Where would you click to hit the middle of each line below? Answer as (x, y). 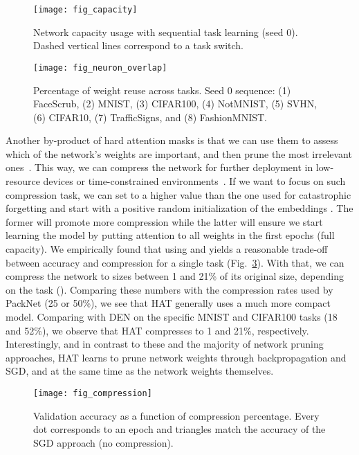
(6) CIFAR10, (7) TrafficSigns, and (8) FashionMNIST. (150, 117)
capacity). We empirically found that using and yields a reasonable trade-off (167, 249)
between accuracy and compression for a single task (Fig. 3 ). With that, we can (175, 262)
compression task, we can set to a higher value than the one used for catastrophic (178, 194)
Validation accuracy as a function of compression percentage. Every (176, 415)
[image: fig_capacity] (85, 10)
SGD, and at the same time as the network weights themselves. (140, 371)
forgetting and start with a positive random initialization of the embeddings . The (179, 208)
